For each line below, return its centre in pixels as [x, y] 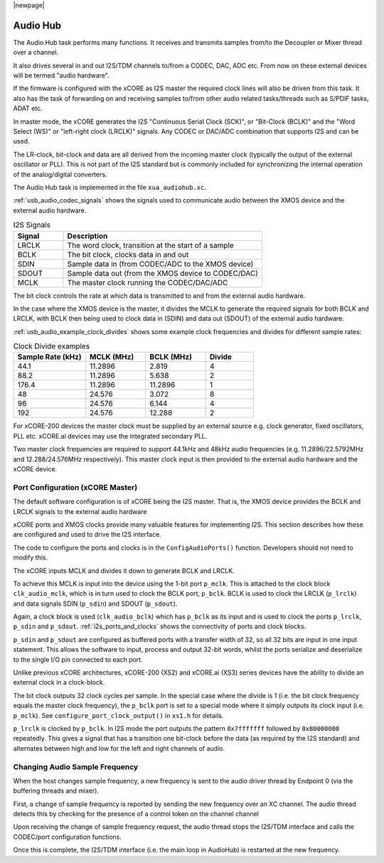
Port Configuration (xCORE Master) [75, 487]
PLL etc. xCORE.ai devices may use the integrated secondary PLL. [110, 436]
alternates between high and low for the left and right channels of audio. [119, 748]
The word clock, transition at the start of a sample [150, 245]
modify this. [31, 557]
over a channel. [36, 53]
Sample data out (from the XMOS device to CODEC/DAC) [163, 273]
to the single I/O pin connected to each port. [78, 659]
